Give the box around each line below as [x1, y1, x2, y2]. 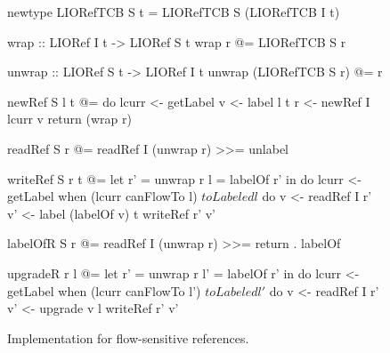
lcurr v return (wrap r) [7, 109, 132, 128]
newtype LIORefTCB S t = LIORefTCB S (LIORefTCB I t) [7, 3, 340, 20]
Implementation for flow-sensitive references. [7, 328, 249, 347]
